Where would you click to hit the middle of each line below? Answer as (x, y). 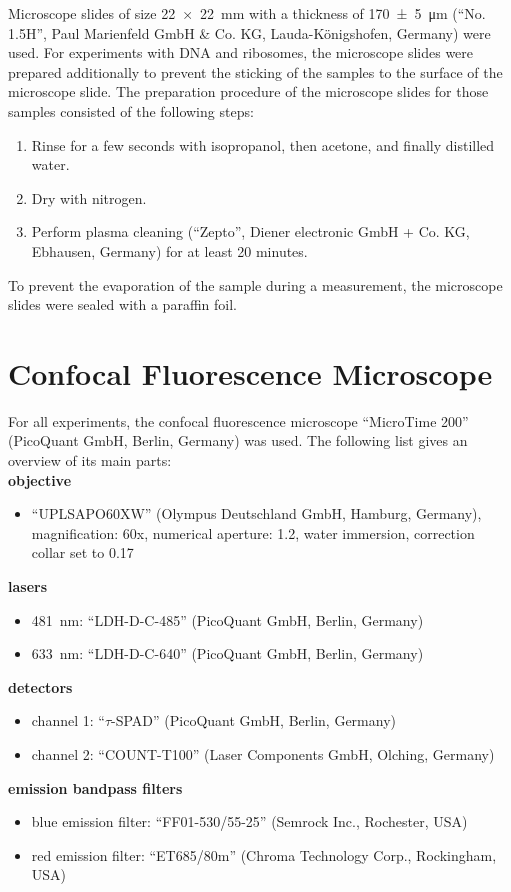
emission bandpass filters (95, 787)
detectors (40, 686)
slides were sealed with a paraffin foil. (122, 304)
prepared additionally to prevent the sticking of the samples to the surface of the (255, 71)
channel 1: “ (68, 720)
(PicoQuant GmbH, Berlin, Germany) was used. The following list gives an (238, 440)
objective (40, 479)
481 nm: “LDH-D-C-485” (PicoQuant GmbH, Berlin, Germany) (227, 619)
